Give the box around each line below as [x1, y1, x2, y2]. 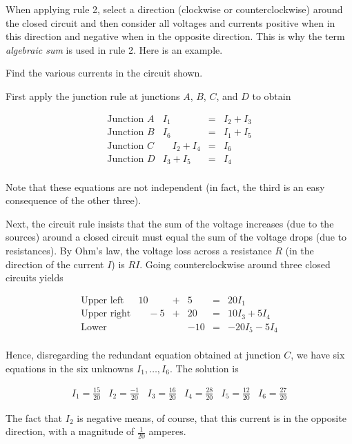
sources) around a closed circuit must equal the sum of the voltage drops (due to [6, 230, 347, 244]
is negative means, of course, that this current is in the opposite [77, 410, 346, 425]
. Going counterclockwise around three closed [139, 256, 331, 271]
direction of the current [6, 256, 104, 271]
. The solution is [169, 361, 239, 375]
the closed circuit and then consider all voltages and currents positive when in [6, 15, 335, 30]
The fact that [6, 410, 63, 425]
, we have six [291, 347, 345, 362]
